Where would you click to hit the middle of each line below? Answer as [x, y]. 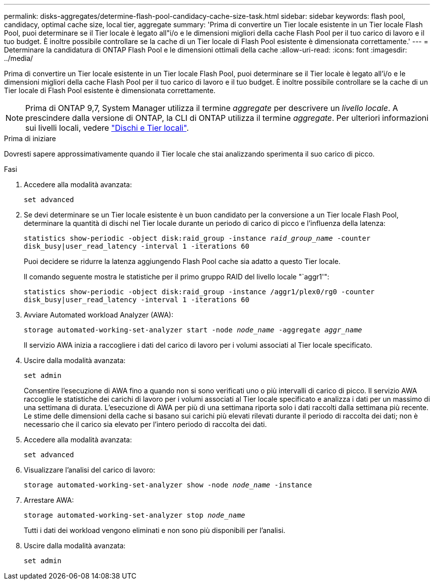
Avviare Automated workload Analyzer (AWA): [99, 315]
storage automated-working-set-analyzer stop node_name [135, 515]
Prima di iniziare [30, 138]
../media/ [19, 58]
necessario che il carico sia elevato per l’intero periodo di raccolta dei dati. [145, 424]
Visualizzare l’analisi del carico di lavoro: [90, 470]
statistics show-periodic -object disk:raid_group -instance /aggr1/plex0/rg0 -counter [199, 292]
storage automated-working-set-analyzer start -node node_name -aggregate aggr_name [193, 330]
